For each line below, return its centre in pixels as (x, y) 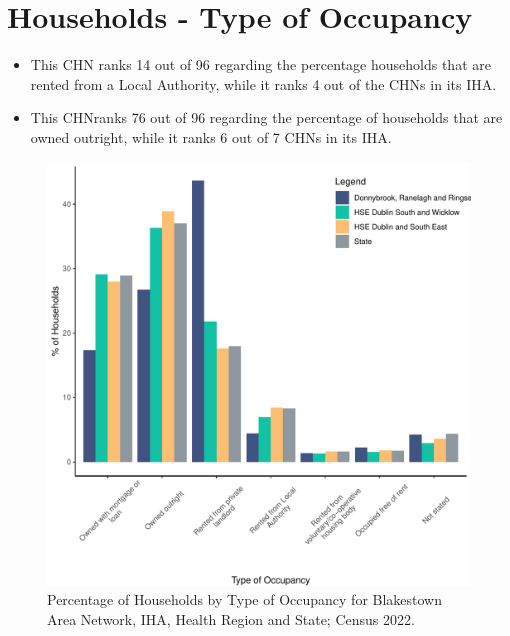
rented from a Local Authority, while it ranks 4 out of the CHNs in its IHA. (263, 83)
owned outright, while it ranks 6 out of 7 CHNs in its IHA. (211, 136)
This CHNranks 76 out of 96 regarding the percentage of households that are (266, 117)
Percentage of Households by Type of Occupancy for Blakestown (245, 599)
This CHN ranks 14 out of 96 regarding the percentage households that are (260, 64)
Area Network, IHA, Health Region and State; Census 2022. (231, 618)
